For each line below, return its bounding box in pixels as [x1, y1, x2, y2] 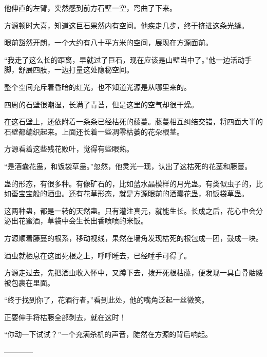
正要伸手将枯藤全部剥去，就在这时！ [4, 311, 126, 322]
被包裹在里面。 [4, 277, 54, 288]
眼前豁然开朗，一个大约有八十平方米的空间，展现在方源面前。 [4, 37, 213, 48]
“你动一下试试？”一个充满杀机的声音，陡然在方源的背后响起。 [4, 329, 213, 340]
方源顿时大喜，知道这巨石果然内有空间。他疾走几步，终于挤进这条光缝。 [4, 20, 249, 30]
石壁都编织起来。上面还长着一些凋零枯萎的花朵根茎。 [4, 126, 184, 137]
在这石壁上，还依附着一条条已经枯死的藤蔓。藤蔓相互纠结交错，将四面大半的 [4, 116, 263, 127]
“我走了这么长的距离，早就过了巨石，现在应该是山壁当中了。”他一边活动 [4, 54, 245, 65]
